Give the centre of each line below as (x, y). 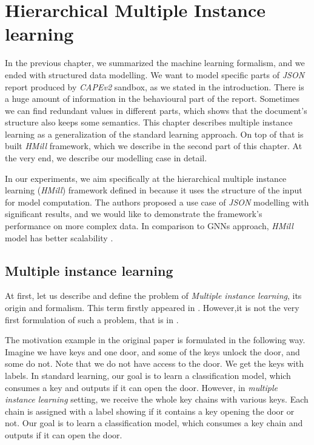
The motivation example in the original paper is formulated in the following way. (155, 340)
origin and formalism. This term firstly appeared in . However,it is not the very (152, 308)
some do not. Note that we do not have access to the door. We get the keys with (154, 363)
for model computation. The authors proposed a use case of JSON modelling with (157, 202)
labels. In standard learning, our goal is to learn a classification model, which (148, 375)
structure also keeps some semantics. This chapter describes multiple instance (149, 122)
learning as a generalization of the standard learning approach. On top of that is (154, 134)
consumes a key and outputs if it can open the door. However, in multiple (141, 387)
